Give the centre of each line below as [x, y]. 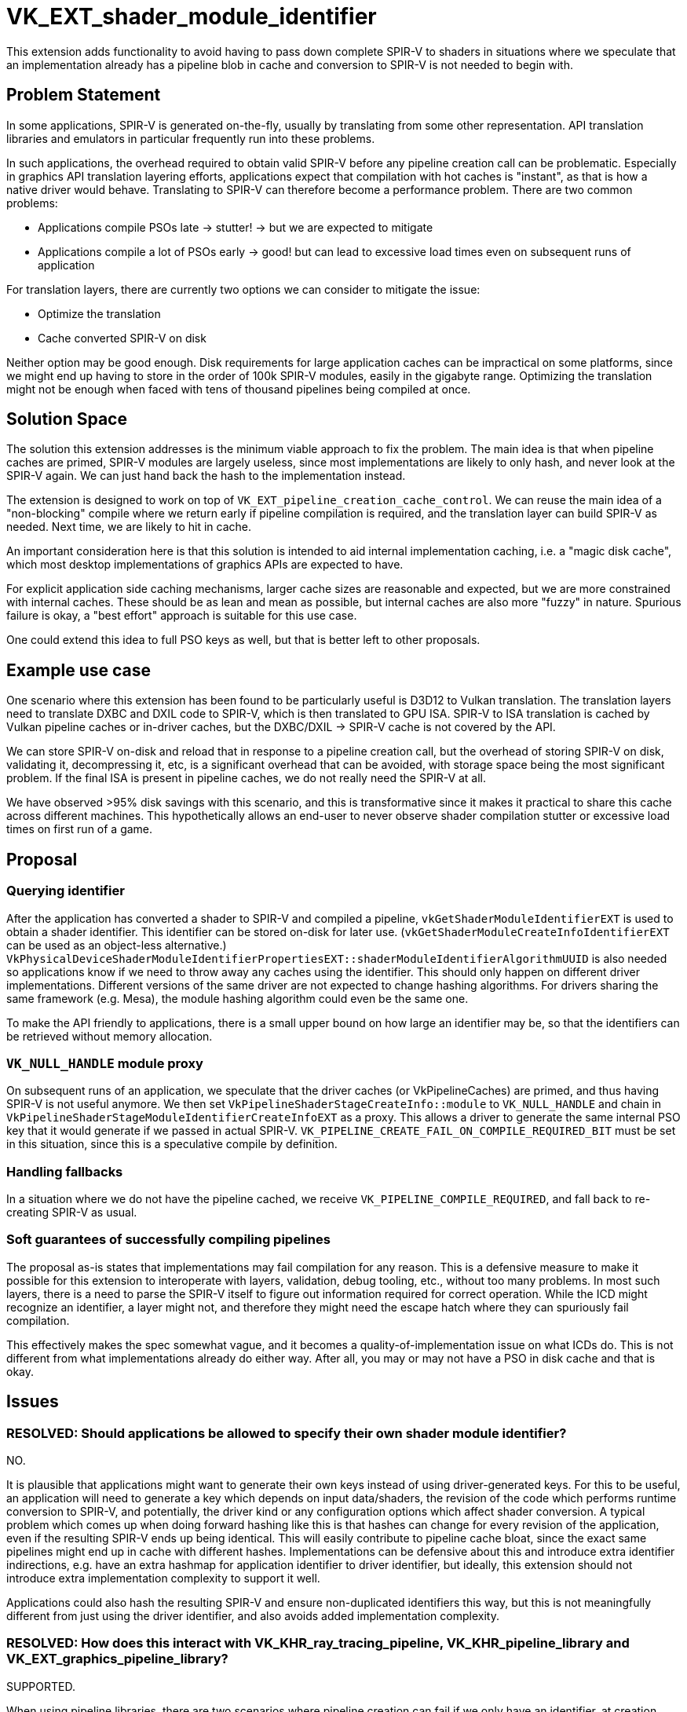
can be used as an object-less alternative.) [117, 945]
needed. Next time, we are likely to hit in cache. [129, 527]
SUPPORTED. [41, 1686]
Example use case [79, 670]
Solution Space [67, 419]
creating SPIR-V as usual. [72, 1212]
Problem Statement [84, 95]
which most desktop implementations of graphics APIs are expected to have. [205, 565]
